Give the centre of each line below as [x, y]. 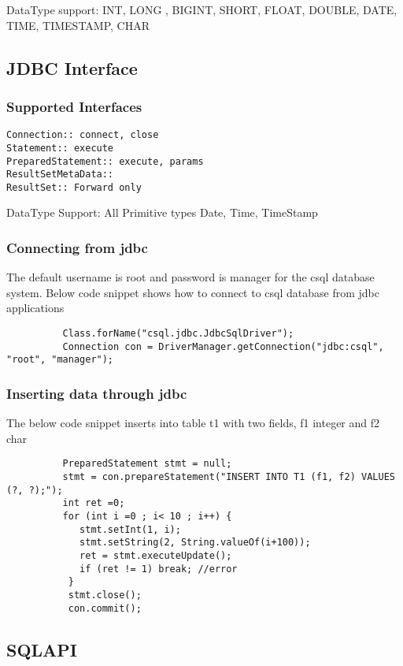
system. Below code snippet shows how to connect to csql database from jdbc [193, 292]
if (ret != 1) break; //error [159, 569]
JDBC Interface [72, 67]
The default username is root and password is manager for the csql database [190, 277]
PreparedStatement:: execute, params [105, 161]
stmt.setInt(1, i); [130, 529]
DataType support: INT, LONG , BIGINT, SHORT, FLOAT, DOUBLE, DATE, [202, 9]
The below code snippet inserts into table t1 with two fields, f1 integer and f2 [193, 423]
